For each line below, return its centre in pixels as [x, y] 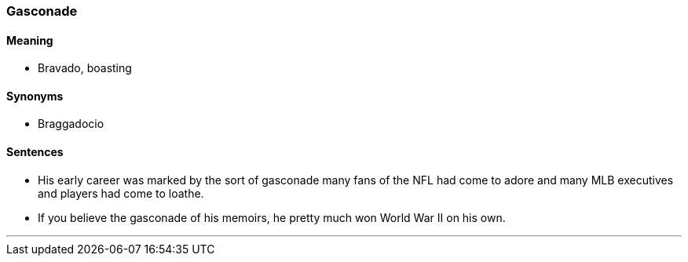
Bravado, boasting [85, 68]
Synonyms [35, 96]
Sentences [35, 152]
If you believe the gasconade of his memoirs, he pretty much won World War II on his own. [272, 217]
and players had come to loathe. [121, 193]
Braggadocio [71, 124]
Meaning [30, 40]
